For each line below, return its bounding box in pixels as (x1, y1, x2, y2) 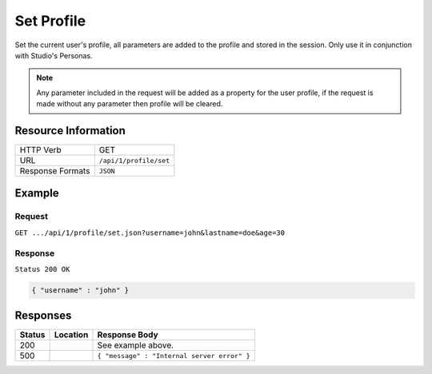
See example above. (97, 340, 174, 351)
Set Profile (14, 12, 86, 30)
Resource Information (14, 124, 126, 137)
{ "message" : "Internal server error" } (97, 352, 251, 360)
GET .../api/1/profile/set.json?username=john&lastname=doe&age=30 (14, 228, 286, 237)
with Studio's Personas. (14, 50, 93, 60)
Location (54, 329, 89, 340)
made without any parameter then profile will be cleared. (36, 99, 223, 109)
